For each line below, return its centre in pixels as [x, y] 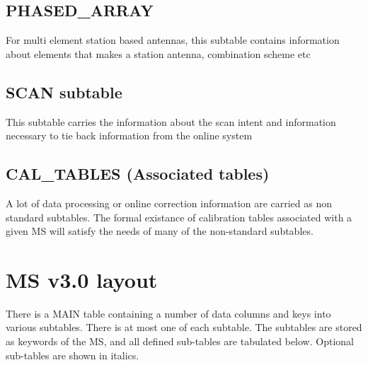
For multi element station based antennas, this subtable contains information [173, 40]
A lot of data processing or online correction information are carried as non [169, 203]
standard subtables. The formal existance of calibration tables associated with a [179, 217]
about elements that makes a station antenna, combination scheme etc [158, 53]
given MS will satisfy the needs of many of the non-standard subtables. [160, 231]
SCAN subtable [64, 92]
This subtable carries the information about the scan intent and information [171, 121]
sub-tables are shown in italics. [73, 355]
